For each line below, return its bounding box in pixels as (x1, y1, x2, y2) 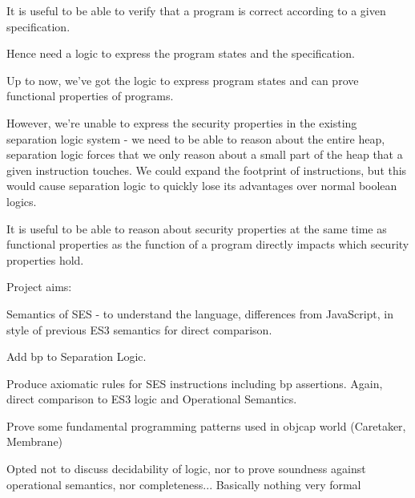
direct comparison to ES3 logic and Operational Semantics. (6, 391, 297, 407)
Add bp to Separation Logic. (6, 348, 147, 365)
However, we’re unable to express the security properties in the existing (6, 114, 357, 131)
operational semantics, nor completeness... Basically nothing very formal (6, 476, 361, 492)
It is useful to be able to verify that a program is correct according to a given (6, 2, 386, 18)
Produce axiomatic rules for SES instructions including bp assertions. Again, (6, 375, 383, 391)
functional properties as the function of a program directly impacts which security (6, 236, 409, 253)
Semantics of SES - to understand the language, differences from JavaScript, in (6, 305, 394, 322)
